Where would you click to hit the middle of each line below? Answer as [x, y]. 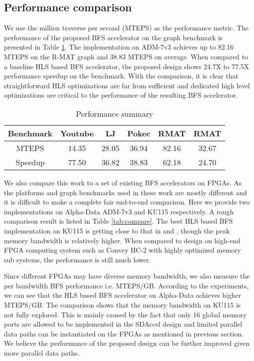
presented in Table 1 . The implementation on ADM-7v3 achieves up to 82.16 [119, 47]
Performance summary [115, 113]
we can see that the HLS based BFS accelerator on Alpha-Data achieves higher [123, 295]
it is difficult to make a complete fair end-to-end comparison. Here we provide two [127, 202]
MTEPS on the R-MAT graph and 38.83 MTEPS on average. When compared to [126, 56]
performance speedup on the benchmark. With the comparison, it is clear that [121, 76]
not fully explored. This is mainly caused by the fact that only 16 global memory [126, 314]
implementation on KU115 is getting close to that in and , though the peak [117, 230]
